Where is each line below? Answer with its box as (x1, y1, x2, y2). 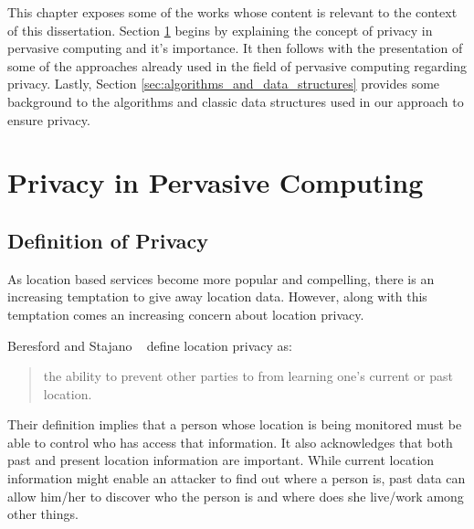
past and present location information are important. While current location (7, 450, 435, 470)
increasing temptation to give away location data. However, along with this (7, 287, 427, 306)
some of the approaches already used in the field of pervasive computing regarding (7, 56, 467, 75)
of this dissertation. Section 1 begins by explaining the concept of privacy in (7, 20, 433, 39)
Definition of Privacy (7, 226, 209, 254)
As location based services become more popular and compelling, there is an (7, 269, 435, 288)
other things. (7, 504, 79, 524)
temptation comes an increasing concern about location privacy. (7, 304, 364, 323)
